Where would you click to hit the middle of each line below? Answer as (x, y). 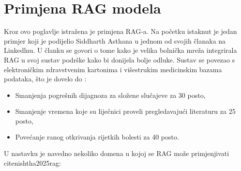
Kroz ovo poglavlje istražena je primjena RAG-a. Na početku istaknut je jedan (120, 31)
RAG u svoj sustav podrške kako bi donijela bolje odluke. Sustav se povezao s (120, 59)
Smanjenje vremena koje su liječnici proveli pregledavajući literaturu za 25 (125, 111)
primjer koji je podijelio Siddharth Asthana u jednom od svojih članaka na (115, 40)
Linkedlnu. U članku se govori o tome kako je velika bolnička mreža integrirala (120, 50)
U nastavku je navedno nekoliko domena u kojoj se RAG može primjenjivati (117, 153)
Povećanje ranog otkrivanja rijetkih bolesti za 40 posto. (97, 137)
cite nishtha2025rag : (32, 163)
